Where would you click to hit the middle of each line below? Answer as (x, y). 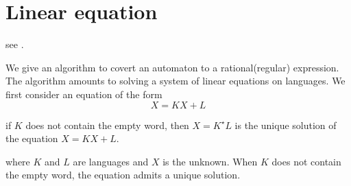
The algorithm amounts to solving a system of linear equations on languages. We (175, 81)
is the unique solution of (286, 125)
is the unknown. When (210, 161)
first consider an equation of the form (84, 94)
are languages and (111, 161)
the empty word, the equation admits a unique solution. (123, 175)
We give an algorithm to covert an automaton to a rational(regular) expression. (172, 67)
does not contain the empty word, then (107, 125)
